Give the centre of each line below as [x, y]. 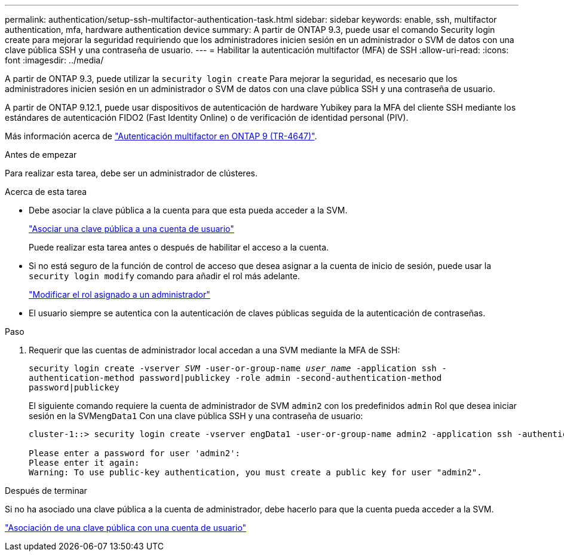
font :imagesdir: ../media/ [54, 60]
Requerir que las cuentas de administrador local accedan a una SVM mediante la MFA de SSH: [214, 350]
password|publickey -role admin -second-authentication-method [291, 378]
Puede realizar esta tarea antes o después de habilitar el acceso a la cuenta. [179, 247]
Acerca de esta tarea [46, 192]
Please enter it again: [84, 463]
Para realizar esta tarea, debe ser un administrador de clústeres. [131, 173]
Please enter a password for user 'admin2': [135, 453]
